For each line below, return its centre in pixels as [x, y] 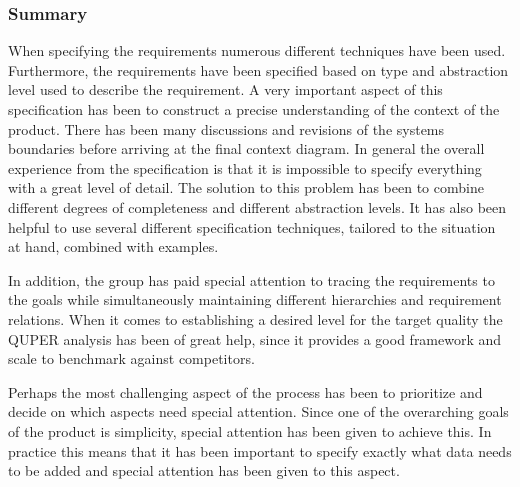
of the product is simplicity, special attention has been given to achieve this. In [250, 430]
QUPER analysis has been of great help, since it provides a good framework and [255, 338]
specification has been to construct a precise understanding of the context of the [254, 109]
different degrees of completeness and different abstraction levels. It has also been [257, 206]
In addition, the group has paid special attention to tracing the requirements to [251, 279]
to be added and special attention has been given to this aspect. [204, 470]
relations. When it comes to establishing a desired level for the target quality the [255, 318]
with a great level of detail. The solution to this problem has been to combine [246, 187]
